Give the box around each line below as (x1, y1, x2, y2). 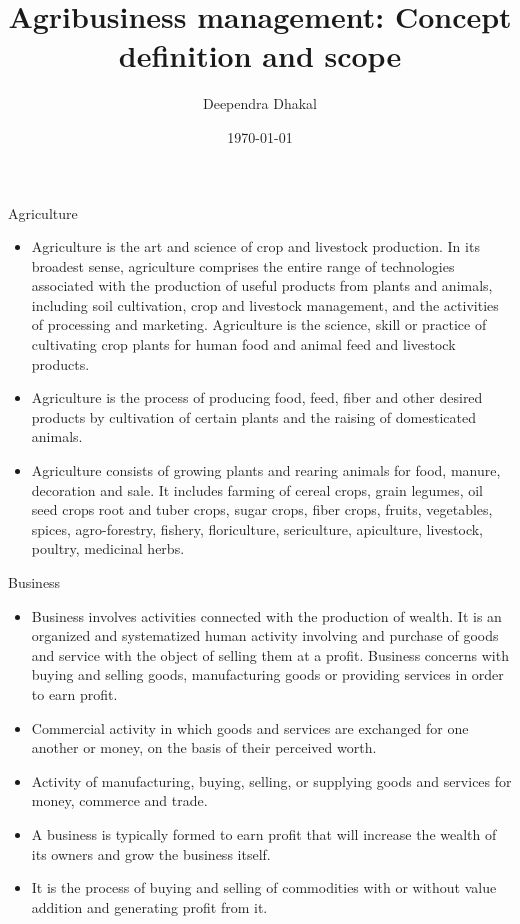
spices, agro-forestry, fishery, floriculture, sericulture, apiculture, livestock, (31, 518, 483, 539)
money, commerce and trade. (31, 790, 208, 811)
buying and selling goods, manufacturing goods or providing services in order (31, 664, 504, 685)
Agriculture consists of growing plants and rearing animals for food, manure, (31, 460, 501, 481)
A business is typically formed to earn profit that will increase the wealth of (31, 823, 497, 844)
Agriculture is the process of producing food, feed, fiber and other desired (31, 387, 483, 408)
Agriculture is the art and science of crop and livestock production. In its (31, 236, 480, 257)
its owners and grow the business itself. (31, 843, 271, 864)
